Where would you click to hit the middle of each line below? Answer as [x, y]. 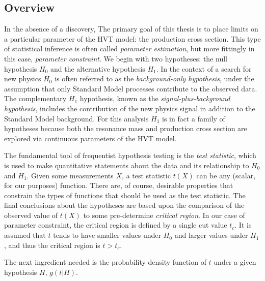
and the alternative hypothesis [98, 68]
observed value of [31, 215]
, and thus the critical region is [52, 245]
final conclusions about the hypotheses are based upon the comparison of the [124, 205]
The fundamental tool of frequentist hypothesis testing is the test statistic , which [130, 155]
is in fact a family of [193, 118]
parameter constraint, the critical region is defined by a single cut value [116, 225]
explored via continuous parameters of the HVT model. [90, 138]
